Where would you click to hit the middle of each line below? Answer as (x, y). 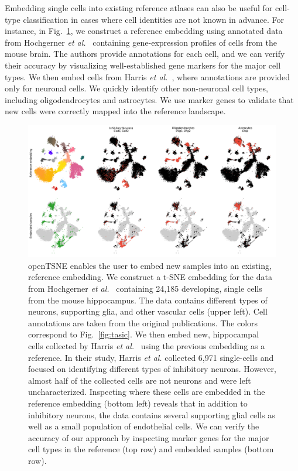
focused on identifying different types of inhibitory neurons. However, (152, 369)
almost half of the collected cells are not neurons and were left (140, 380)
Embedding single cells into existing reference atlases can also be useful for (139, 8)
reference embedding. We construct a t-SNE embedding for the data (150, 277)
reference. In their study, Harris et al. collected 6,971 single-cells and (151, 357)
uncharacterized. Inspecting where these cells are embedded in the (147, 392)
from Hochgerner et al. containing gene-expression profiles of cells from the (141, 42)
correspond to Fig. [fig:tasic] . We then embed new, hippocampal (144, 334)
